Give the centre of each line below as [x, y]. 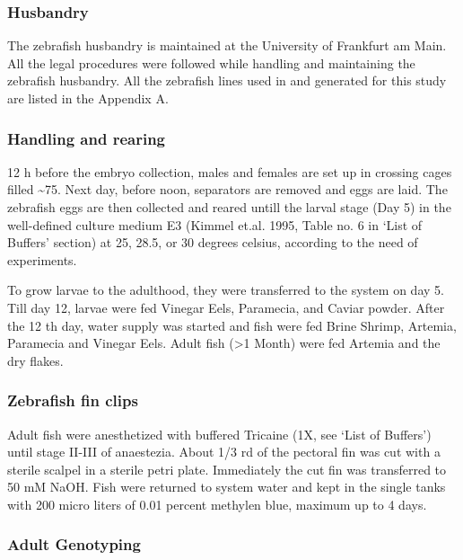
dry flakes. [35, 360]
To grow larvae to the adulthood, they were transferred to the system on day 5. [226, 290]
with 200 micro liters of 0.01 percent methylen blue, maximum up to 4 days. [217, 504]
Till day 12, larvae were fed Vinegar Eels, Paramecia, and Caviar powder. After [226, 307]
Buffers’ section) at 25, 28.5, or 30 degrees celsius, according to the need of [213, 242]
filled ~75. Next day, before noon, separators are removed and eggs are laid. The [227, 189]
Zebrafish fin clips [73, 400]
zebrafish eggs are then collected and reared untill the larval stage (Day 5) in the [229, 207]
